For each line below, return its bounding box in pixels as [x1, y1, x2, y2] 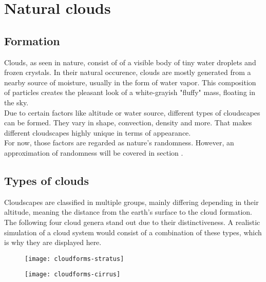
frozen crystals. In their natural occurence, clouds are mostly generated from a [4, 67, 251, 78]
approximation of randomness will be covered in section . [4, 147, 183, 158]
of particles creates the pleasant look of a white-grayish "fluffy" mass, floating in [4, 87, 255, 98]
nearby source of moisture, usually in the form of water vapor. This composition [4, 77, 256, 87]
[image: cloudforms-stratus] [25, 255, 124, 262]
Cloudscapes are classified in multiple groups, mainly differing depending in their [4, 196, 259, 207]
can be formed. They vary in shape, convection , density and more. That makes [4, 117, 252, 128]
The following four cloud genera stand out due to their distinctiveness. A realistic [4, 216, 260, 227]
